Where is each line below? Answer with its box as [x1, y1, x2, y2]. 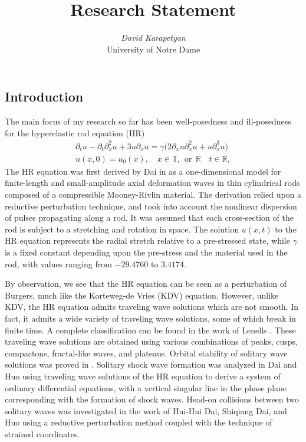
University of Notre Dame [106, 42, 200, 55]
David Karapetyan [121, 31, 186, 44]
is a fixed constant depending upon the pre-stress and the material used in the [5, 246, 288, 258]
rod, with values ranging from [5, 257, 112, 270]
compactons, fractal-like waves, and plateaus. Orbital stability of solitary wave [5, 346, 288, 359]
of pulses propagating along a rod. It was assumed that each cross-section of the [5, 211, 294, 224]
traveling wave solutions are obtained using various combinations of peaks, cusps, [5, 335, 298, 348]
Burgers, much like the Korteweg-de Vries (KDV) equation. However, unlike [5, 289, 279, 301]
